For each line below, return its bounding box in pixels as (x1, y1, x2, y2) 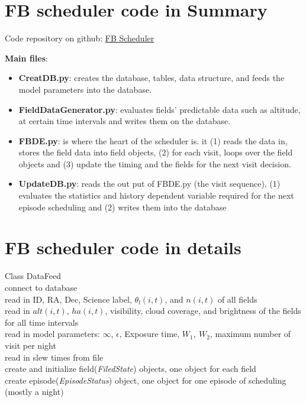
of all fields (217, 293, 257, 305)
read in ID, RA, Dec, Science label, (5, 293, 132, 305)
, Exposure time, (119, 328, 180, 340)
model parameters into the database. (18, 83, 152, 95)
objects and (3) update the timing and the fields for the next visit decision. (18, 157, 291, 170)
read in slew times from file (5, 351, 104, 363)
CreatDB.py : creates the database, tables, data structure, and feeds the (18, 72, 285, 84)
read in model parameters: (5, 328, 100, 340)
